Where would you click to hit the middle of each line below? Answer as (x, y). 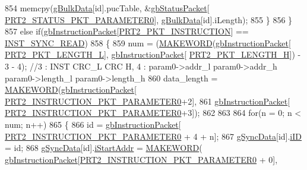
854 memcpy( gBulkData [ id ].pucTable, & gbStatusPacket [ (107, 8)
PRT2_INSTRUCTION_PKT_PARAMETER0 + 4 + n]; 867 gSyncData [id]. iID (153, 136)
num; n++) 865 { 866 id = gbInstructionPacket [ (93, 124)
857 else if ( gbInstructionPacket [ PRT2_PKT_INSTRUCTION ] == (127, 31)
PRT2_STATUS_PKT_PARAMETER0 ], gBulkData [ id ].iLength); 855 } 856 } (149, 19)
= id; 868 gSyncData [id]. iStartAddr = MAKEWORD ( (104, 148)
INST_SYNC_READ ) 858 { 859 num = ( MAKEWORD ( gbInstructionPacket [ (148, 42)
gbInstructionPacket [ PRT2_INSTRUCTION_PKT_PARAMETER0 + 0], (141, 159)
